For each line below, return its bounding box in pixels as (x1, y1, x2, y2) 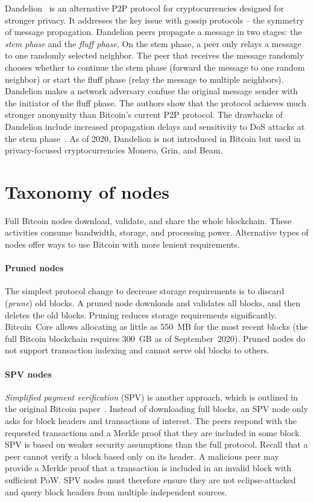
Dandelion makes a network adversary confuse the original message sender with (5, 85, 298, 97)
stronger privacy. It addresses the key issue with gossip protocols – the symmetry (5, 13, 304, 26)
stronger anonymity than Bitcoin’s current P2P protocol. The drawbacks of (5, 108, 283, 121)
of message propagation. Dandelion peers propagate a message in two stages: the (5, 25, 302, 38)
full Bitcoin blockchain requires (5, 332, 120, 344)
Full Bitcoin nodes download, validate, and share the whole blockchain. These (5, 214, 292, 227)
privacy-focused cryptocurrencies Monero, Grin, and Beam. (5, 144, 223, 156)
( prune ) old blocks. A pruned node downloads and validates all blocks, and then (5, 297, 301, 309)
